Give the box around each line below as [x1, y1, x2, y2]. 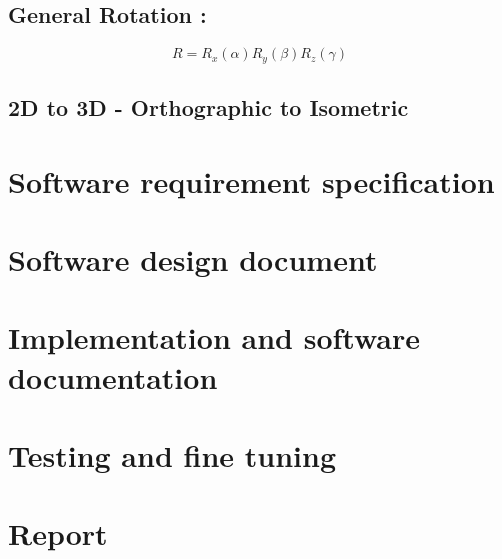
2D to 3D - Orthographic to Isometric [8, 92, 409, 123]
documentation [8, 356, 218, 397]
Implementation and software [8, 317, 420, 358]
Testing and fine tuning [8, 434, 336, 475]
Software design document [8, 239, 378, 279]
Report [8, 513, 108, 554]
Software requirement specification [8, 160, 495, 201]
